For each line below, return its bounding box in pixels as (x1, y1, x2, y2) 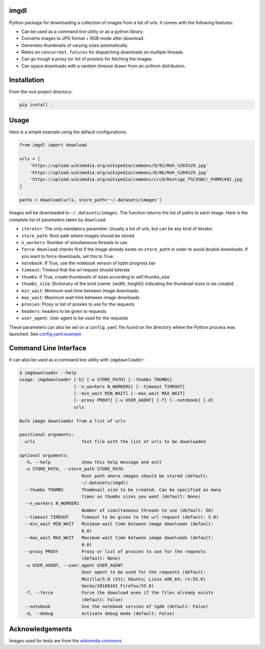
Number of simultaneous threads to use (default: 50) (81, 508, 213, 513)
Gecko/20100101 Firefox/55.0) (81, 583, 154, 589)
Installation (9, 76, 44, 84)
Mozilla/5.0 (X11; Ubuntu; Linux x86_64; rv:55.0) (81, 576, 206, 582)
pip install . (19, 102, 53, 108)
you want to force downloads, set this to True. (21, 253, 114, 259)
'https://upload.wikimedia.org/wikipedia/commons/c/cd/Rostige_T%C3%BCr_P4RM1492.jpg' (29, 177, 245, 182)
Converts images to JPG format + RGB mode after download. (21, 35, 145, 41)
